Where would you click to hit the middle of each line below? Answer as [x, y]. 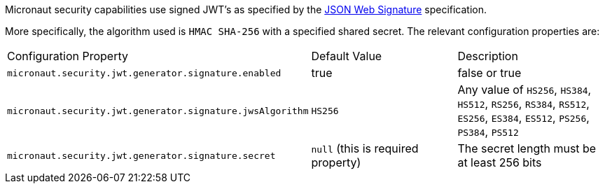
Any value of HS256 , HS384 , [524, 90]
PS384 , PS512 [488, 132]
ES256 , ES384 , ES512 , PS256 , [523, 118]
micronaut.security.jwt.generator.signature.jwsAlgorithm [158, 111]
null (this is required [365, 148]
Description [488, 56]
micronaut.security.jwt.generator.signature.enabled [144, 73]
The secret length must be [527, 148]
